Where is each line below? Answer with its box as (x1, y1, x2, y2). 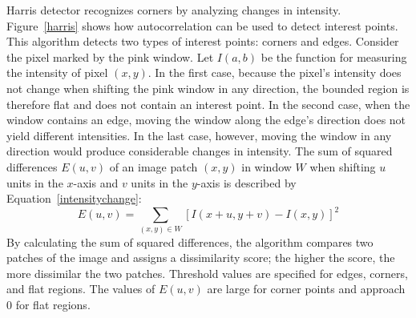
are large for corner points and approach (207, 280, 406, 297)
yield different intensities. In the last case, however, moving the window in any (6, 127, 392, 143)
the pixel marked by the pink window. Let (6, 48, 214, 65)
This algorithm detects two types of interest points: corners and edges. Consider (6, 33, 399, 50)
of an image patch (109, 158, 198, 175)
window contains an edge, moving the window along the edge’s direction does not (6, 111, 406, 128)
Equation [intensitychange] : (6, 190, 142, 207)
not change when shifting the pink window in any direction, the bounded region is (6, 79, 410, 96)
